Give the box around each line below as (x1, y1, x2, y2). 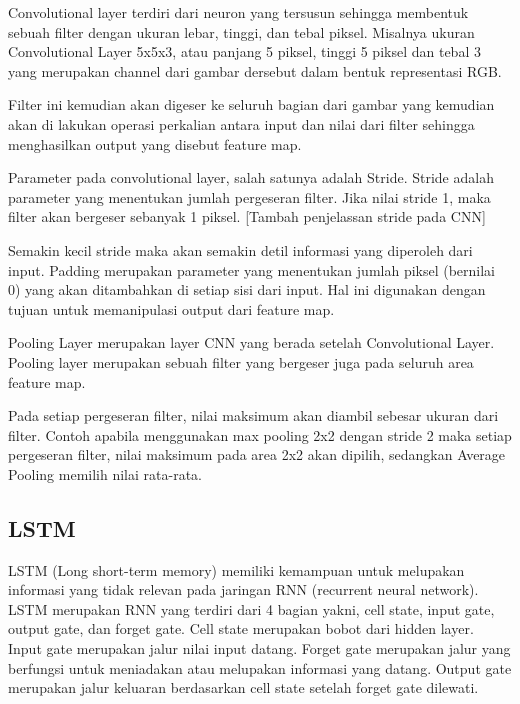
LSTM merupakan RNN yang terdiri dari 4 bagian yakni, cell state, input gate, (8, 598, 495, 619)
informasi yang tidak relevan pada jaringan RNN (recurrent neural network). (8, 579, 479, 600)
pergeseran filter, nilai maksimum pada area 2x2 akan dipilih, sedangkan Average (8, 444, 506, 465)
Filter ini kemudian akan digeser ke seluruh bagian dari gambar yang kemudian (8, 94, 495, 115)
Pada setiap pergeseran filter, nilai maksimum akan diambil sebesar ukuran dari (8, 405, 499, 426)
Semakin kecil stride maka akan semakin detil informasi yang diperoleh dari (8, 239, 473, 260)
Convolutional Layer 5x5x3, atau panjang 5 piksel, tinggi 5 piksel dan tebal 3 (8, 41, 481, 62)
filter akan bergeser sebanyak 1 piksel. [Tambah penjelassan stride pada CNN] (8, 206, 486, 227)
